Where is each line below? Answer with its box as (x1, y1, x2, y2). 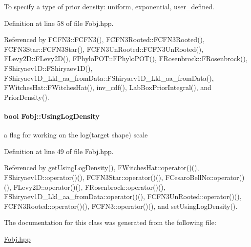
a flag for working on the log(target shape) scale (4, 130, 148, 140)
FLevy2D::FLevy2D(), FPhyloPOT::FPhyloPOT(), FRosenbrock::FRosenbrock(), (4, 53, 248, 64)
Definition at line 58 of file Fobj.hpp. (4, 18, 114, 28)
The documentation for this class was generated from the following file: (4, 217, 216, 227)
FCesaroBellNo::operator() (165, 172, 245, 182)
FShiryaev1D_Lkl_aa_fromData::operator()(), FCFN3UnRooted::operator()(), (4, 191, 242, 202)
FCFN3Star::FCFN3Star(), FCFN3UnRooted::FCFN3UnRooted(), (4, 44, 204, 54)
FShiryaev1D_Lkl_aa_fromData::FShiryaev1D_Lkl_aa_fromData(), (4, 72, 214, 83)
